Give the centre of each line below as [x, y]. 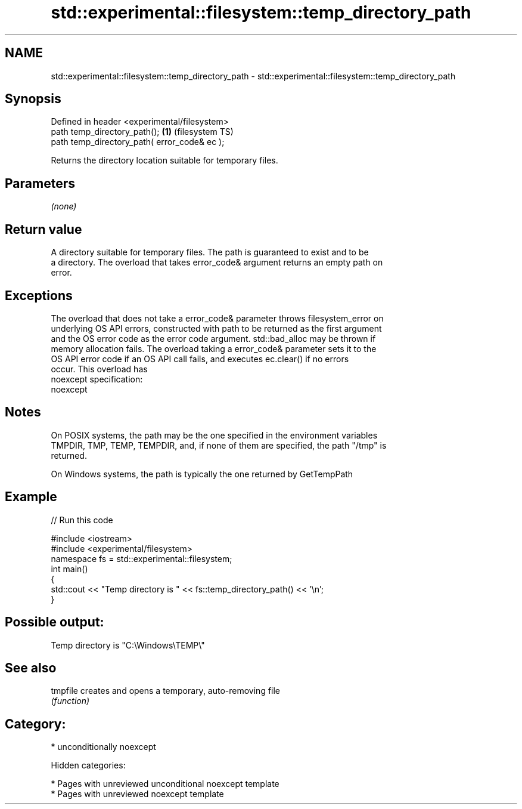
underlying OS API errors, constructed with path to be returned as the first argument [216, 328]
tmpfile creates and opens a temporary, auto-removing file [166, 691]
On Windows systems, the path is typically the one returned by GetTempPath [202, 474]
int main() [69, 569]
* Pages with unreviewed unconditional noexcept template [165, 784]
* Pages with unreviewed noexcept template [137, 794]
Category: [35, 724]
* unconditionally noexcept [103, 747]
